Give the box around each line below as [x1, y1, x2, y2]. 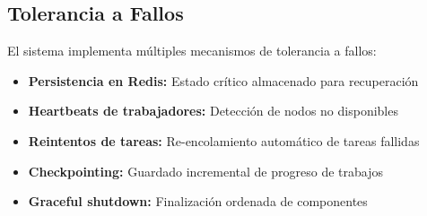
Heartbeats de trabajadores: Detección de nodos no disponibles [28, 101, 398, 120]
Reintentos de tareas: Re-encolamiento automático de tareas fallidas [28, 131, 420, 150]
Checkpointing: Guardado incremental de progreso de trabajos [28, 161, 383, 180]
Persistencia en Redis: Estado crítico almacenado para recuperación [28, 71, 419, 90]
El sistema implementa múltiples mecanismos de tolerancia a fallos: [7, 41, 377, 60]
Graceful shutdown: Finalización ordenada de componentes [28, 192, 368, 211]
